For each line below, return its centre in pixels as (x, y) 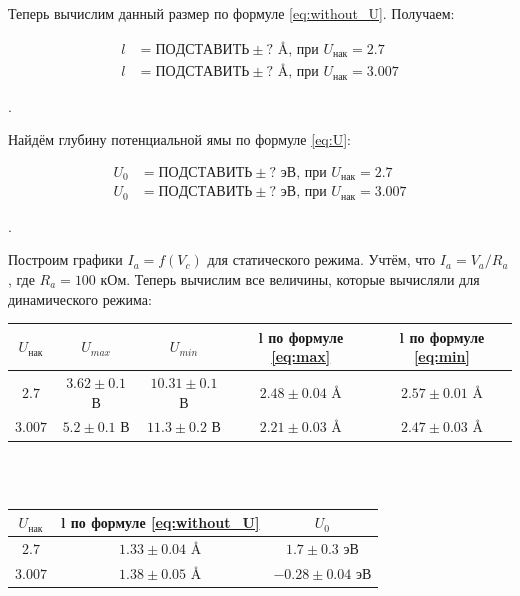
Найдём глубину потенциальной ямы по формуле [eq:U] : (179, 139)
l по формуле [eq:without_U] (160, 522)
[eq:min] (441, 356)
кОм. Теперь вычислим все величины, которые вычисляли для (290, 278)
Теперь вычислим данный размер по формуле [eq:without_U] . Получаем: (231, 13)
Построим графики (65, 259)
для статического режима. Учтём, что (321, 259)
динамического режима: (80, 298)
